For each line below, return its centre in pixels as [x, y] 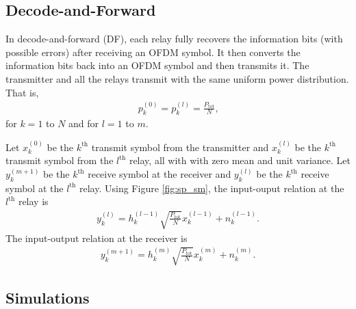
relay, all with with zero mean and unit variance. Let [240, 160]
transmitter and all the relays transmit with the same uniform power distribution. [177, 78]
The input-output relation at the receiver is [97, 238]
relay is [33, 201]
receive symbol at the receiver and [160, 174]
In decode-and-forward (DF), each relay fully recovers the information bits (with [174, 39]
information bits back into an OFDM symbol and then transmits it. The [157, 65]
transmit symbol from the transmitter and [180, 147]
